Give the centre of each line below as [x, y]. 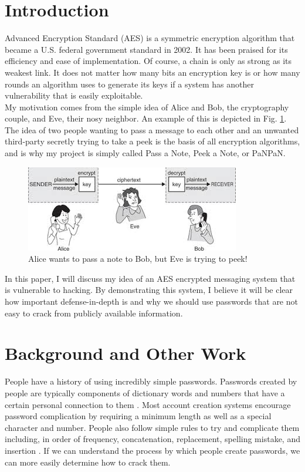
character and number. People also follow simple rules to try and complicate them [152, 427]
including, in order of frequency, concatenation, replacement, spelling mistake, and [152, 439]
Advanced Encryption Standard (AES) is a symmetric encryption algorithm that [150, 38]
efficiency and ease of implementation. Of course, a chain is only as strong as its [148, 61]
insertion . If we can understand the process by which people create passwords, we [152, 450]
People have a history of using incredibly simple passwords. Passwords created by [151, 381]
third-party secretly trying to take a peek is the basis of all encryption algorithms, [152, 141]
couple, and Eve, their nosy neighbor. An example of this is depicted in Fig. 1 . [146, 118]
